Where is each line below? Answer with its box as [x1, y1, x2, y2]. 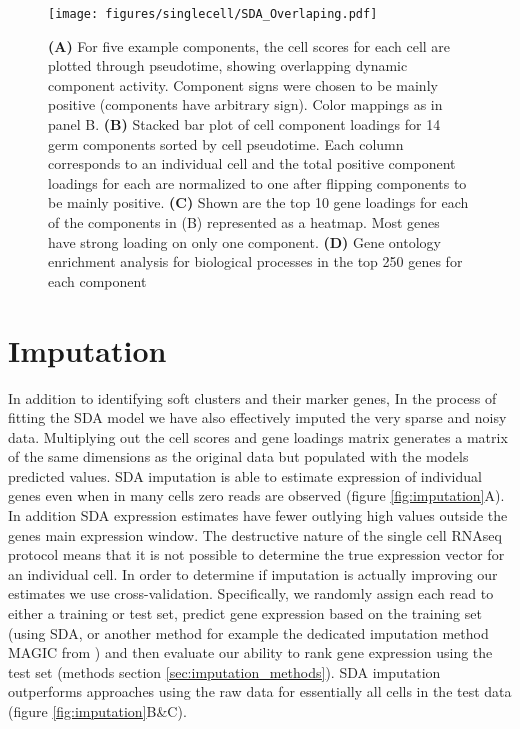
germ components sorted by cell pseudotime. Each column [48, 133, 404, 154]
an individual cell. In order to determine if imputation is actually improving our [8, 563, 498, 584]
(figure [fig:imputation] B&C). [8, 701, 187, 721]
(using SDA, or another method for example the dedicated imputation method [8, 622, 489, 643]
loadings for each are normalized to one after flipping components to [48, 172, 467, 193]
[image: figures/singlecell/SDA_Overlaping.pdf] [48, 7, 378, 21]
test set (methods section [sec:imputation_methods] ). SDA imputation [8, 661, 441, 682]
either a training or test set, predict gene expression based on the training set [8, 603, 482, 624]
